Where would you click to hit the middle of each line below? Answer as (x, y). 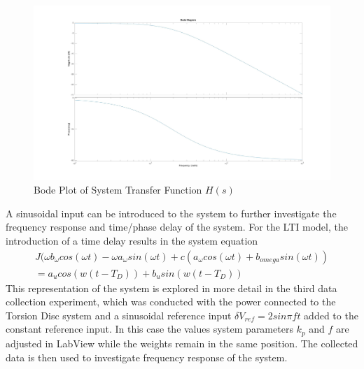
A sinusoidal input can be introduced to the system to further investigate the (171, 213)
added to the (331, 315)
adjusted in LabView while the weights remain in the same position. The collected (182, 343)
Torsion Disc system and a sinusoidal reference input (119, 315)
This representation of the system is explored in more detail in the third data (171, 288)
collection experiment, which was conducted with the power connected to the (171, 302)
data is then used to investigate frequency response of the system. (147, 357)
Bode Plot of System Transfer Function (118, 190)
